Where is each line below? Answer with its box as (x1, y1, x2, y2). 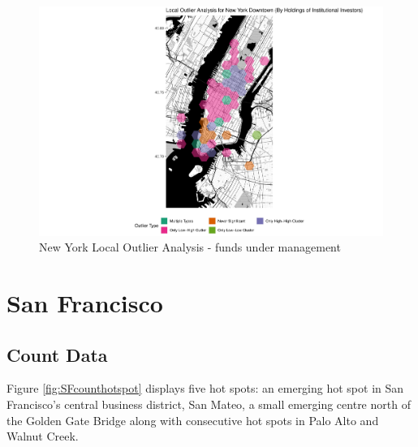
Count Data (6, 342, 108, 367)
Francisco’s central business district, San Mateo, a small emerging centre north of (6, 396, 411, 413)
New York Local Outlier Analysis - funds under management (39, 239, 341, 256)
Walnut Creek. (6, 428, 79, 445)
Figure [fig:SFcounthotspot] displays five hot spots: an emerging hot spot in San (6, 380, 404, 397)
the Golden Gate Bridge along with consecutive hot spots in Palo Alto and (6, 411, 379, 428)
